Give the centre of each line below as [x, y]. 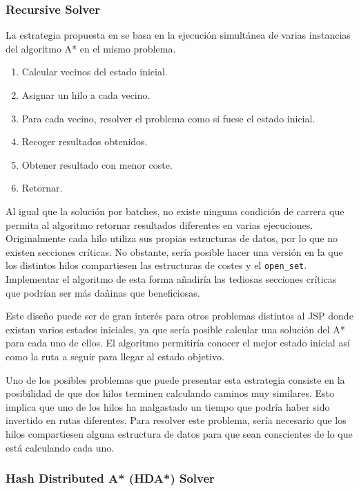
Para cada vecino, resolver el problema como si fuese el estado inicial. [168, 118]
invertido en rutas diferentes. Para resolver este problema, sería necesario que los [176, 420]
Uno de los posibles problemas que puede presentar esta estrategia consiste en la [175, 379]
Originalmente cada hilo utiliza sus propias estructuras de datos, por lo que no [172, 238]
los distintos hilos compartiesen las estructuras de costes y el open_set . [156, 265]
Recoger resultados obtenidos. [85, 141]
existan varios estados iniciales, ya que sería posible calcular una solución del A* [175, 329]
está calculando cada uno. [60, 447]
